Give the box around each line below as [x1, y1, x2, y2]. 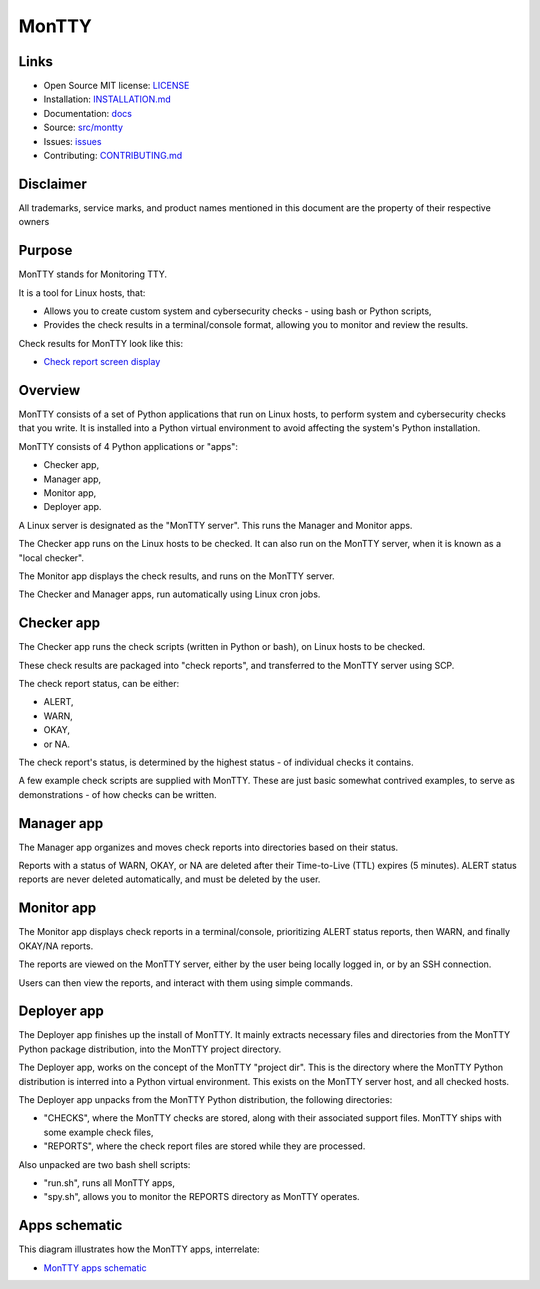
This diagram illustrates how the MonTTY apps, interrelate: [18, 1243, 260, 1255]
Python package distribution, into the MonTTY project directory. [18, 1043, 282, 1055]
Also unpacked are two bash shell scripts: [18, 1158, 191, 1170]
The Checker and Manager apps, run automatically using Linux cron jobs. [18, 588, 321, 600]
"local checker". [18, 551, 85, 564]
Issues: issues [43, 135, 102, 147]
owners [18, 216, 50, 228]
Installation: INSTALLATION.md [43, 93, 172, 105]
